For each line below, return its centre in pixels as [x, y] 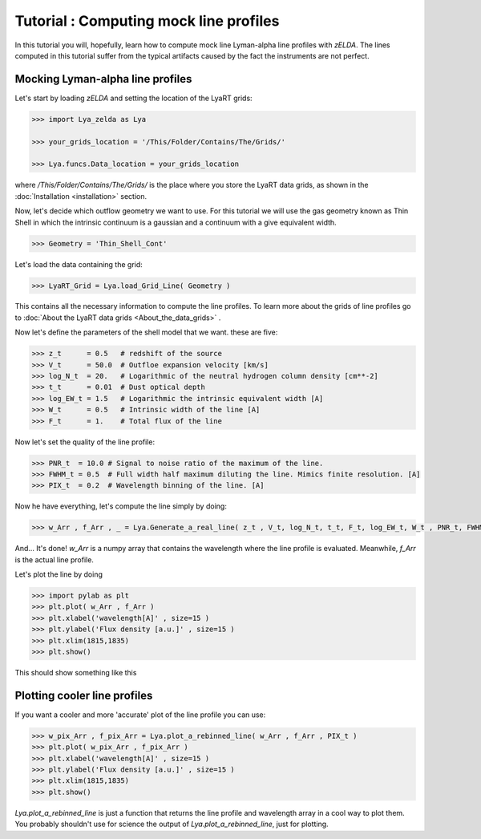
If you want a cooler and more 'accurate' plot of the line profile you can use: [140, 715]
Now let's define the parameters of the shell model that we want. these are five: [146, 332]
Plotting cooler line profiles [84, 695]
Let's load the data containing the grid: [79, 264]
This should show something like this [76, 673]
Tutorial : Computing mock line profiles [147, 21]
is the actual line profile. [54, 559]
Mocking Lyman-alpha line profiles [103, 79]
